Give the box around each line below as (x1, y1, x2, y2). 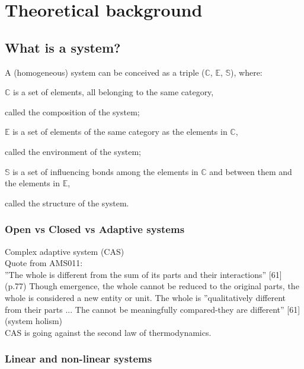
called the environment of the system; (5, 145, 142, 157)
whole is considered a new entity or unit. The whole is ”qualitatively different (5, 291, 286, 303)
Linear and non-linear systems (5, 351, 152, 366)
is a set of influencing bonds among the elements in (12, 165, 199, 177)
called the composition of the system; (5, 105, 140, 118)
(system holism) (5, 315, 63, 327)
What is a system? (5, 38, 121, 56)
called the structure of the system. (5, 196, 129, 209)
